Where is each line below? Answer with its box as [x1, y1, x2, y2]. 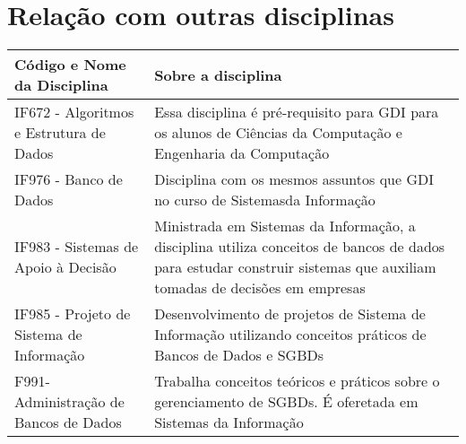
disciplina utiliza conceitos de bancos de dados [154, 236, 445, 257]
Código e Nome [14, 54, 126, 75]
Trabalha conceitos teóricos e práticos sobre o [154, 370, 440, 392]
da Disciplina [14, 74, 108, 96]
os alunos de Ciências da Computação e [154, 122, 402, 144]
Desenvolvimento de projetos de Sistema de [154, 303, 426, 325]
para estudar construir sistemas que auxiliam [154, 257, 436, 278]
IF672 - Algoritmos [14, 101, 134, 123]
